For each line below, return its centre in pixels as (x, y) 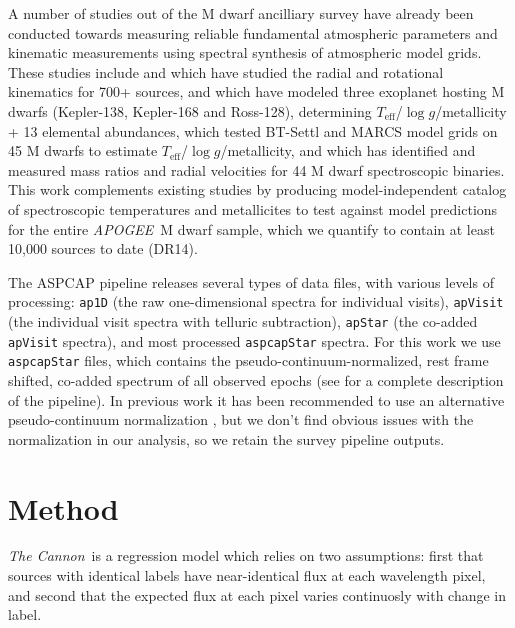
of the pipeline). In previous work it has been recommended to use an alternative (256, 399)
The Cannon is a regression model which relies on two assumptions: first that (246, 555)
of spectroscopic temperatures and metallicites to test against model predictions (253, 208)
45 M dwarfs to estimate (83, 150)
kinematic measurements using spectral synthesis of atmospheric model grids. (245, 52)
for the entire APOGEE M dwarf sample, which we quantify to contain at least (251, 228)
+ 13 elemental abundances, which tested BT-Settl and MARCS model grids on (253, 130)
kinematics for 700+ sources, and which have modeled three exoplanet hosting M (256, 91)
